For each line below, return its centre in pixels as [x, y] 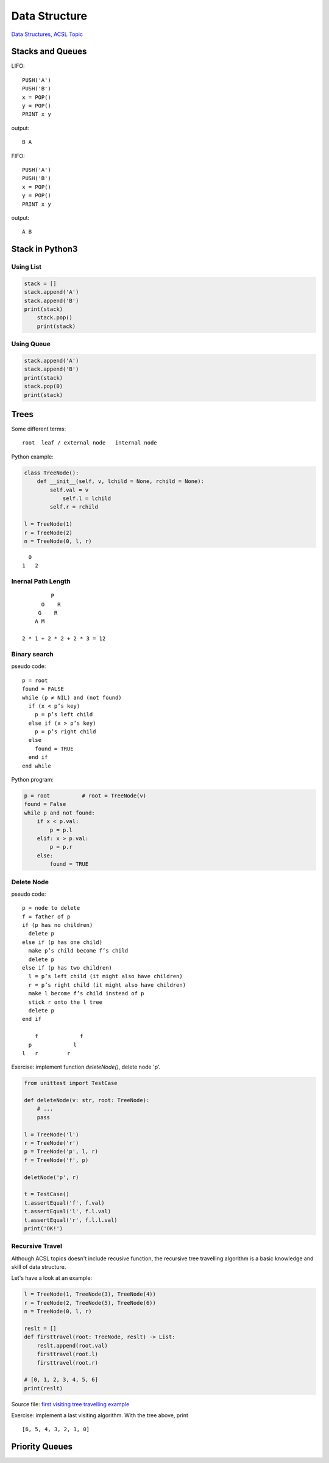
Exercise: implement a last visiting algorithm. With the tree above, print [100, 1415]
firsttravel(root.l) [68, 1354]
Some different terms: [39, 429]
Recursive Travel [37, 1246]
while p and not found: [60, 813]
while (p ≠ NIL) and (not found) [72, 697]
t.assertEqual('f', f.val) [64, 1203]
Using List [27, 267]
